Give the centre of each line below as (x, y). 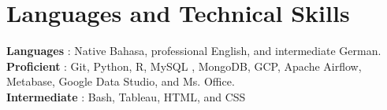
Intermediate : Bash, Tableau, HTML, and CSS (126, 96)
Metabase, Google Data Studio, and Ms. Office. (121, 81)
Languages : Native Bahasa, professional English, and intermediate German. (194, 51)
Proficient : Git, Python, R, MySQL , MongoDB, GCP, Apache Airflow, (184, 66)
